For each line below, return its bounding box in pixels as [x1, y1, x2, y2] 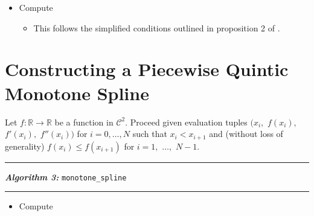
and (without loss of [209, 127, 283, 140]
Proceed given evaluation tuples [130, 115, 248, 128]
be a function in [54, 115, 114, 128]
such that [132, 127, 167, 140]
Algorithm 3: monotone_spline [5, 170, 127, 183]
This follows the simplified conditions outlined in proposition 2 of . [33, 21, 280, 34]
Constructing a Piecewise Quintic [5, 57, 289, 81]
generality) [5, 139, 45, 152]
